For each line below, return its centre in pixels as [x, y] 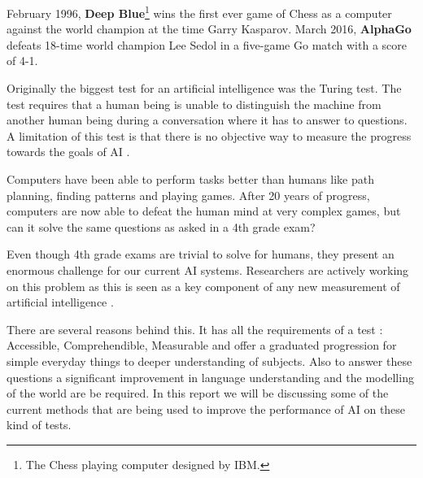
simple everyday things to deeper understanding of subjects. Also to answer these [209, 361]
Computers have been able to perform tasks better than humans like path [190, 179]
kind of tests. [39, 425]
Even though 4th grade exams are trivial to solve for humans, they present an [201, 254]
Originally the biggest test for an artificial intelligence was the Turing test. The [204, 88]
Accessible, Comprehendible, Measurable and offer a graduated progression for [202, 345]
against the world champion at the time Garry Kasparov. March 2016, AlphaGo [209, 29]
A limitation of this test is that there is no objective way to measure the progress [209, 135]
